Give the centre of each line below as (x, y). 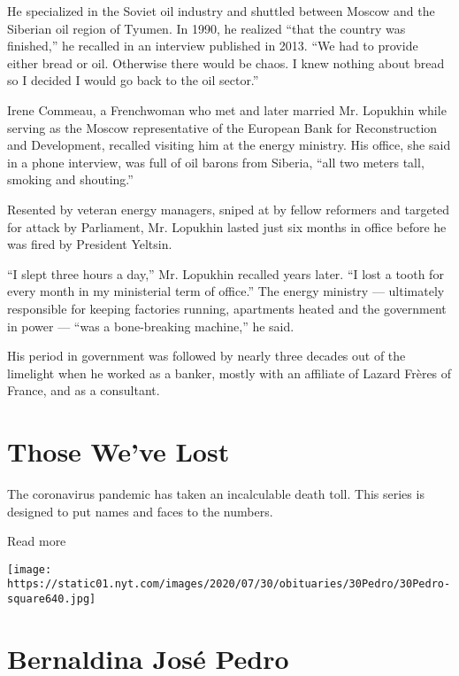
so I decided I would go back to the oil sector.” (133, 80)
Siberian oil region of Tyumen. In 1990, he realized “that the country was (207, 28)
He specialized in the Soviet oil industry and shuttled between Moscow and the (221, 11)
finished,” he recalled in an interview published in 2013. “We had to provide (213, 46)
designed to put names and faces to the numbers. (140, 511)
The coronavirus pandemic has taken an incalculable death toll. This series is (216, 493)
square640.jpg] (52, 599)
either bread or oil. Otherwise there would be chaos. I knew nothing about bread (226, 62)
